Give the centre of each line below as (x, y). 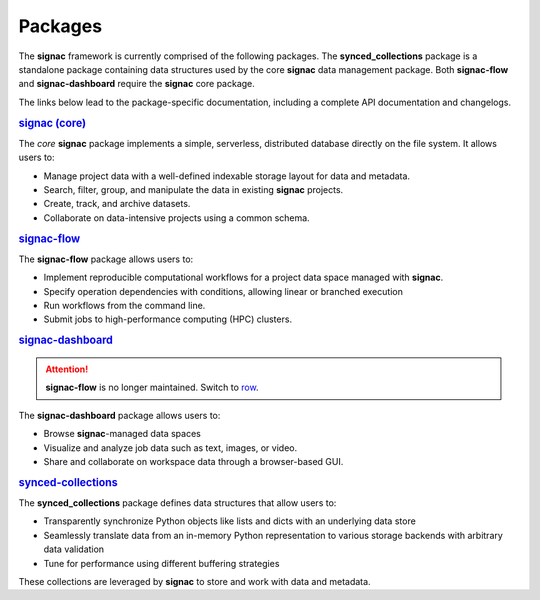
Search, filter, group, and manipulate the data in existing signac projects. (193, 189)
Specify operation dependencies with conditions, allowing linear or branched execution (223, 291)
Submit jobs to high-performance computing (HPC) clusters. (168, 319)
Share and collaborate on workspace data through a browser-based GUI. (193, 461)
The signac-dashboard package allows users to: (119, 415)
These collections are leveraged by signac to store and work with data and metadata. (194, 581)
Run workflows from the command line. (124, 305)
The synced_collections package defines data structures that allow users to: (177, 502)
